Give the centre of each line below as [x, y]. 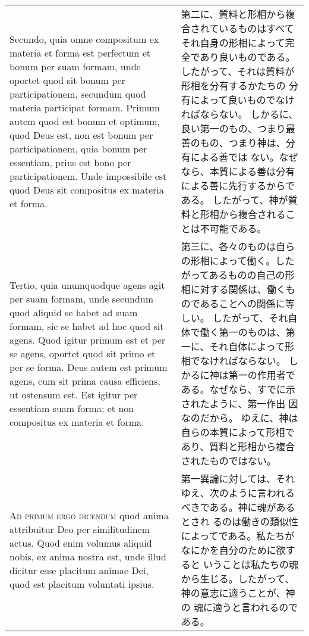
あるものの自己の [247, 275]
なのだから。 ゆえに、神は [239, 418]
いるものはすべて [256, 28]
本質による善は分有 [252, 171]
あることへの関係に [242, 303]
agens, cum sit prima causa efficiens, [85, 381]
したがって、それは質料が [238, 71]
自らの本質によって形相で [238, 432]
